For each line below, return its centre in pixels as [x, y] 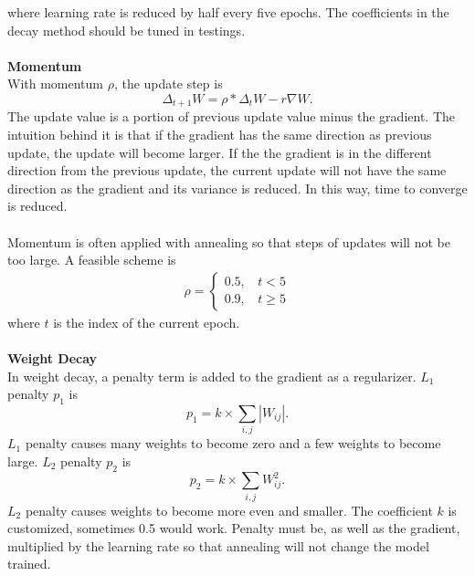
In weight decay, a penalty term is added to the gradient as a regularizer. [212, 376]
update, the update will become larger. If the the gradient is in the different [220, 152]
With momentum [55, 84]
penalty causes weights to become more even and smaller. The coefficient [229, 510]
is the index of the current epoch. [147, 322]
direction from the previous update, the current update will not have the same [227, 170]
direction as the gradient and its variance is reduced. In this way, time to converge [237, 188]
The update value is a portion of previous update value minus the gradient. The [231, 116]
